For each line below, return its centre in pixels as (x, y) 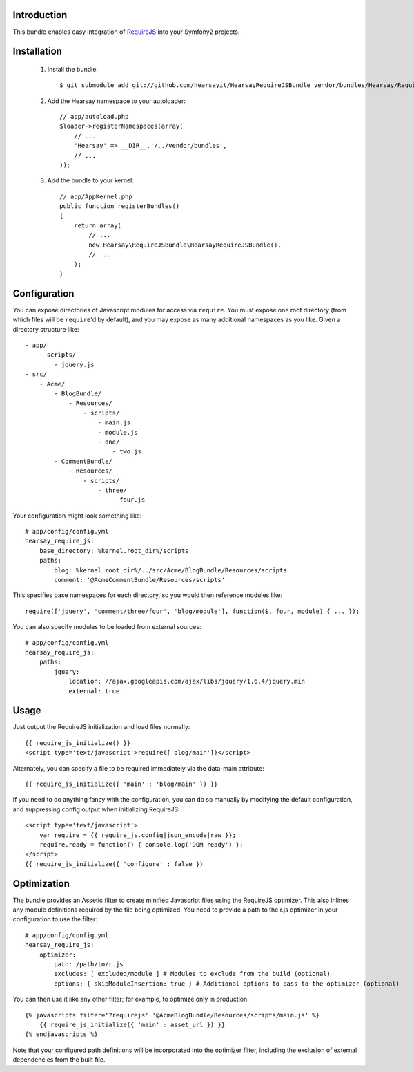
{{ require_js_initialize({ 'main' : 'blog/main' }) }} (121, 784)
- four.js (129, 500)
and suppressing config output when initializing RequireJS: (97, 809)
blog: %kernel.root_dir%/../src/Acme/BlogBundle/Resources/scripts (170, 570)
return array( (98, 226)
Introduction (40, 15)
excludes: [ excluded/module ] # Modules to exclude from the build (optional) (193, 974)
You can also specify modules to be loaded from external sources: (107, 627)
